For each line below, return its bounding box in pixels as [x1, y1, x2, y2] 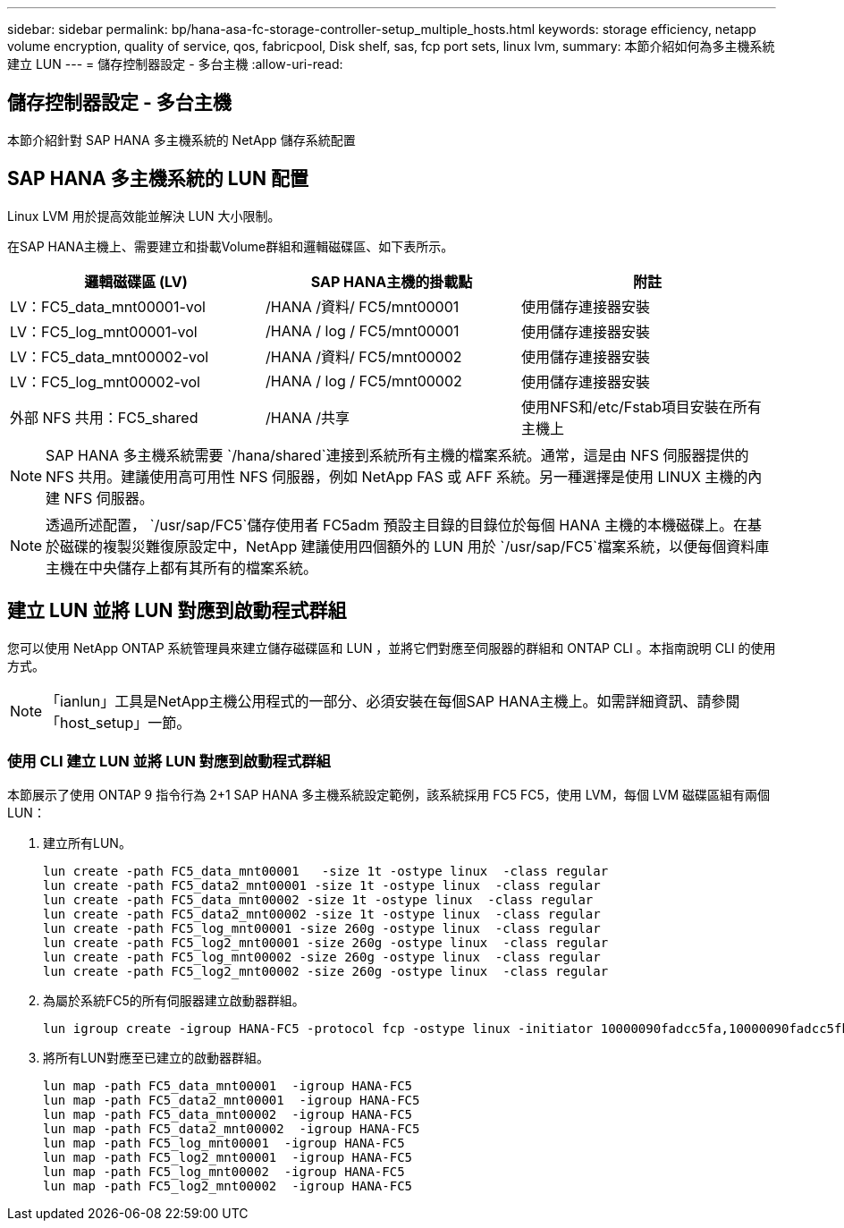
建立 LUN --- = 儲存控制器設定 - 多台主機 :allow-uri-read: [7, 56, 343, 72]
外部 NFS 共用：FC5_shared [10, 408, 198, 427]
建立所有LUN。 [43, 835, 131, 851]
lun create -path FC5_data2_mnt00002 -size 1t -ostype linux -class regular [43, 907, 601, 922]
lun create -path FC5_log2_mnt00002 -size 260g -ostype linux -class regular [43, 964, 609, 979]
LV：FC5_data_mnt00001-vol [10, 297, 206, 316]
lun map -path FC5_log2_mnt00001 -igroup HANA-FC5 [43, 1150, 413, 1165]
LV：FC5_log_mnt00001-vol [10, 322, 198, 341]
